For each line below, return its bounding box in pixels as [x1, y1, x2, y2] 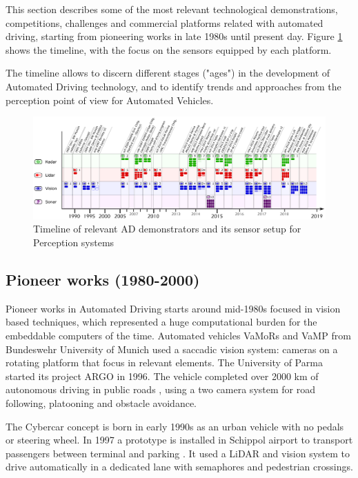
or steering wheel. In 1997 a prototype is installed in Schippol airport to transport [6, 432, 353, 447]
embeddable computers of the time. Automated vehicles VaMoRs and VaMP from [6, 328, 351, 342]
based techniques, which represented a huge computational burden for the [6, 315, 317, 329]
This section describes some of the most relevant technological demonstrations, [6, 2, 338, 16]
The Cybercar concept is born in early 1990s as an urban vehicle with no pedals [6, 419, 344, 433]
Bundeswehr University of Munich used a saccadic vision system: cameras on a [6, 341, 338, 356]
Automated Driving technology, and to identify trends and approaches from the [6, 79, 341, 93]
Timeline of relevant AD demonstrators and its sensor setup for [33, 221, 301, 236]
